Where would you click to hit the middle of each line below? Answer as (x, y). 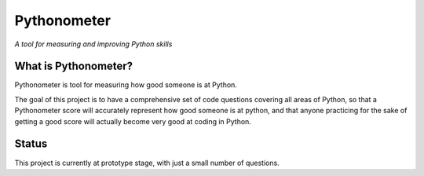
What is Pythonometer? (74, 66)
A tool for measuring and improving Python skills (93, 44)
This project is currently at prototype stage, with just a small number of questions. (147, 163)
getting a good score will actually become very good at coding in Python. (133, 121)
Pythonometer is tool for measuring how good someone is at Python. (126, 85)
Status (31, 144)
